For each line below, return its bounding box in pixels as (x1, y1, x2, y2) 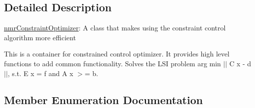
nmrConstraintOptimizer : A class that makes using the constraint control (4, 23, 226, 33)
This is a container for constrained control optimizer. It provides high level (4, 49, 230, 59)
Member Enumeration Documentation (4, 92, 203, 107)
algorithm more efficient (4, 32, 76, 42)
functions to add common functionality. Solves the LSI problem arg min (4, 58, 221, 68)
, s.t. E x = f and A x (7, 68, 73, 78)
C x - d (229, 58, 251, 68)
